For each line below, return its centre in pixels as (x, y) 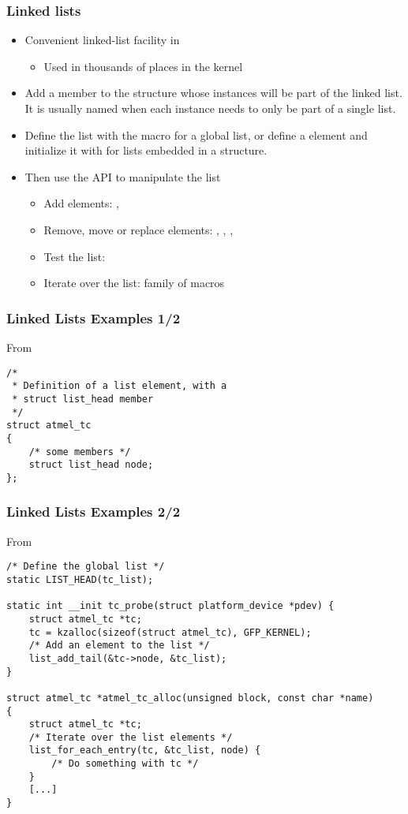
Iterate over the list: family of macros (134, 283)
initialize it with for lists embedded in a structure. (146, 150)
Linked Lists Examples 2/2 (94, 512)
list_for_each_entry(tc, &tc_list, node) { (145, 751)
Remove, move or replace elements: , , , (138, 229)
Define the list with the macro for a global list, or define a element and (196, 134)
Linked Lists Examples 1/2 (94, 317)
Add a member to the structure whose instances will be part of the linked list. (213, 93)
